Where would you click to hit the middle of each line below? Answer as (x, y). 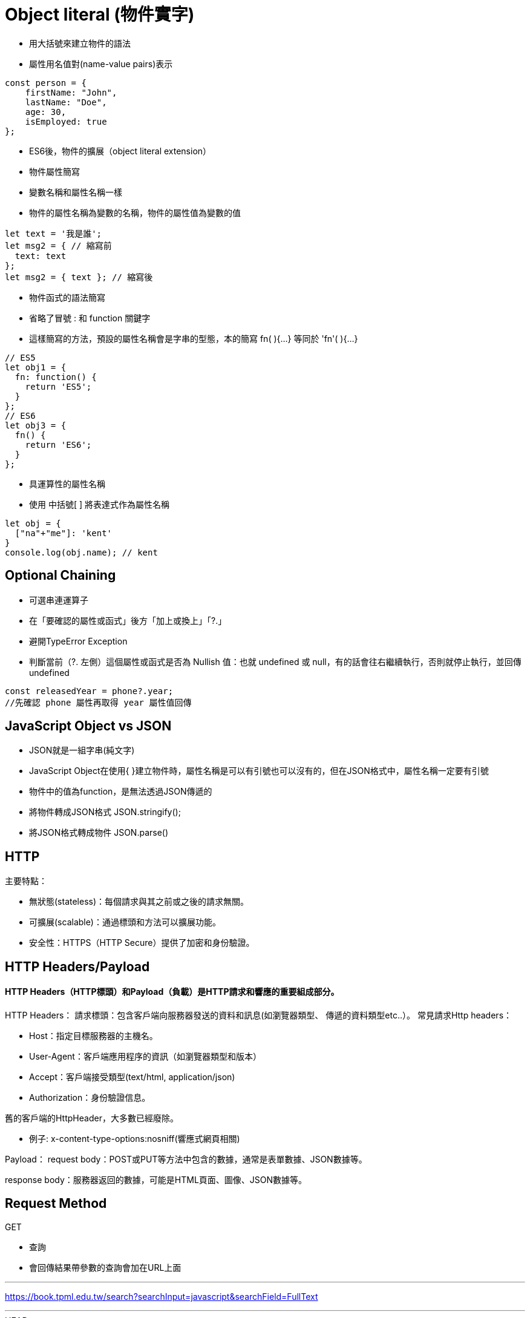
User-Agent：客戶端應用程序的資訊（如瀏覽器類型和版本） (145, 1056)
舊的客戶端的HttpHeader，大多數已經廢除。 (92, 1118)
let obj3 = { (36, 425)
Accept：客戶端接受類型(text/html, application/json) (132, 1077)
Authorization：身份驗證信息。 (90, 1097)
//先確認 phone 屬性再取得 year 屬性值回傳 (98, 702)
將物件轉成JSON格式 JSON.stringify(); (105, 812)
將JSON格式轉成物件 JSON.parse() (99, 833)
